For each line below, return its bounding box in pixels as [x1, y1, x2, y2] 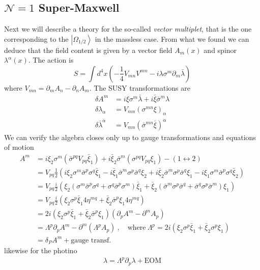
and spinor [204, 44, 237, 55]
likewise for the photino [4, 245, 77, 256]
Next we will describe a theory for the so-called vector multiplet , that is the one [4, 23, 252, 34]
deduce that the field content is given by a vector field [4, 44, 172, 55]
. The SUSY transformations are [89, 82, 190, 93]
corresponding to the [4, 33, 69, 44]
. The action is [28, 55, 74, 65]
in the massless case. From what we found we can [95, 33, 249, 44]
